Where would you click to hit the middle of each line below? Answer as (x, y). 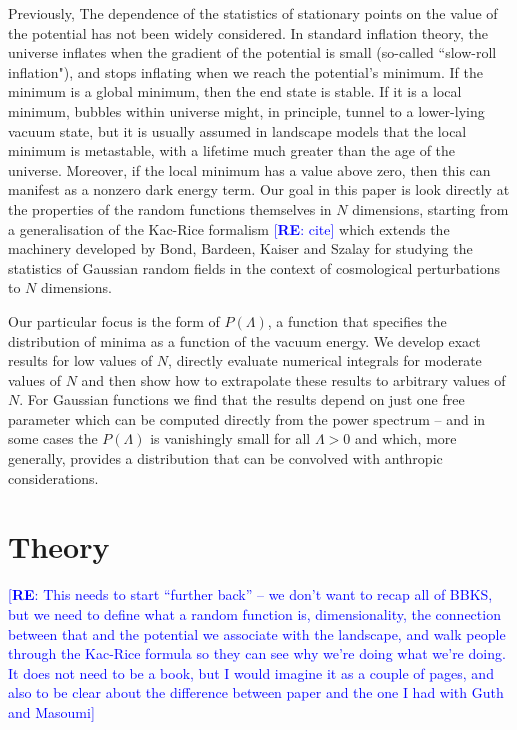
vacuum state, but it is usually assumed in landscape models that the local (237, 130)
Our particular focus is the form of (114, 320)
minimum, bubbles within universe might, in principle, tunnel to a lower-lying (246, 110)
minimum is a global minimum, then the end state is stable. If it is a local (235, 91)
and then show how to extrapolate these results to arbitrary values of (293, 379)
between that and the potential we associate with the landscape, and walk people (257, 633)
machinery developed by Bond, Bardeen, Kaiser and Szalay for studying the (240, 248)
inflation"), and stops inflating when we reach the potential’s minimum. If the (245, 71)
